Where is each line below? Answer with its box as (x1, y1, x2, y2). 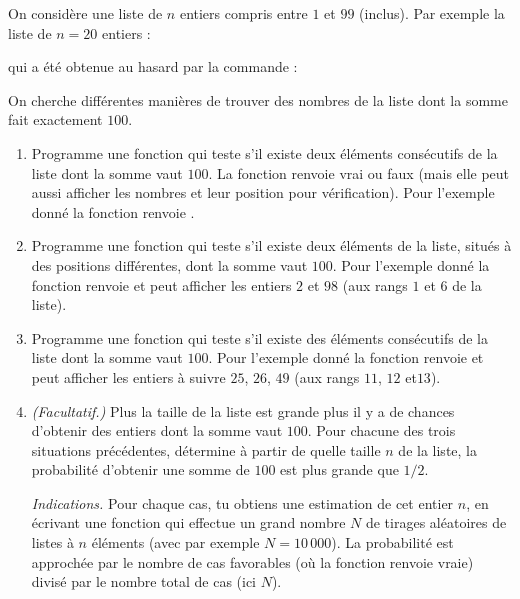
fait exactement (8, 109, 103, 130)
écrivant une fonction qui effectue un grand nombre (31, 512, 346, 533)
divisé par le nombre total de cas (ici (31, 571, 257, 592)
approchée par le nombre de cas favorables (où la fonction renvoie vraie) (31, 551, 474, 572)
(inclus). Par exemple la (359, 3, 505, 23)
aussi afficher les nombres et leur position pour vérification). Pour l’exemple (31, 182, 495, 203)
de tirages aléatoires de (365, 512, 507, 533)
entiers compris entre (179, 3, 308, 23)
